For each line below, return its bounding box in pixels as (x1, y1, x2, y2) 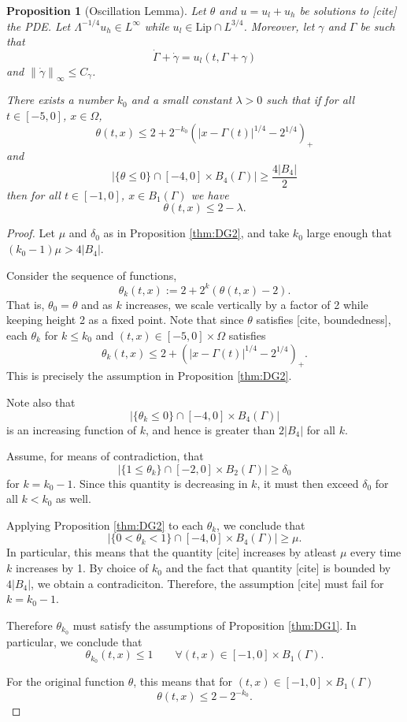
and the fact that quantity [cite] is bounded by (165, 560, 391, 576)
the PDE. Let (6, 17, 71, 34)
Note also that (6, 393, 76, 410)
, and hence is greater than (146, 421, 276, 437)
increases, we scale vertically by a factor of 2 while (125, 296, 368, 312)
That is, (6, 296, 45, 312)
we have (191, 186, 229, 203)
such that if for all (266, 91, 355, 108)
